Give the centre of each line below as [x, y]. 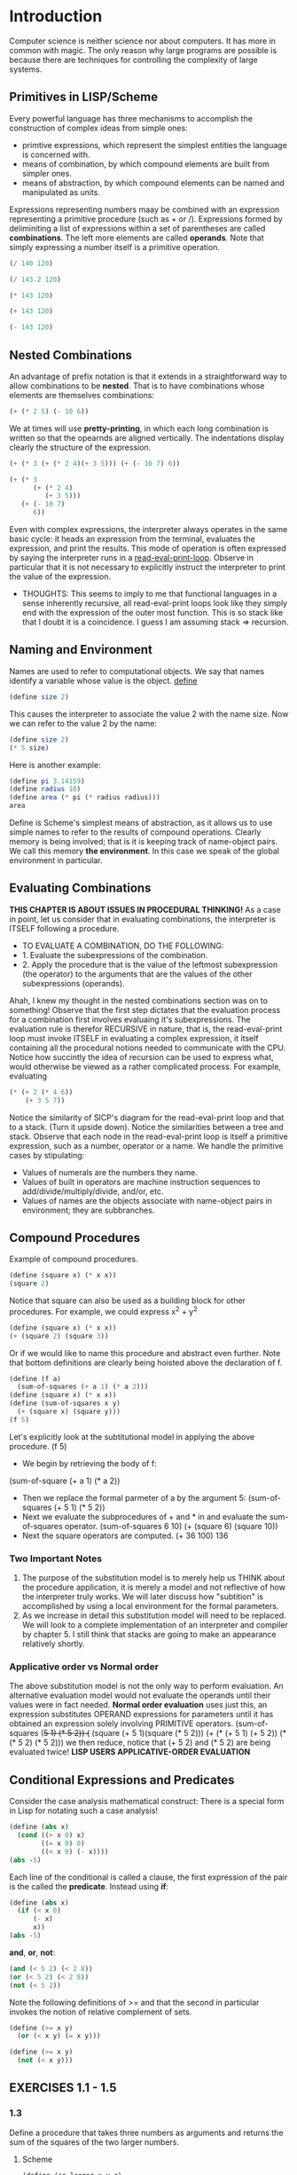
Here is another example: [55, 765]
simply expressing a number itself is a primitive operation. [114, 247]
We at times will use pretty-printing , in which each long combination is [139, 428]
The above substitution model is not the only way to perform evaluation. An [146, 1686]
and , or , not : [32, 1952]
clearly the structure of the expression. [80, 447]
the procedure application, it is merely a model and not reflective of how [154, 1587]
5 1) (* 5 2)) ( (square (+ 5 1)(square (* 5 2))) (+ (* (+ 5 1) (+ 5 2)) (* [164, 1733]
